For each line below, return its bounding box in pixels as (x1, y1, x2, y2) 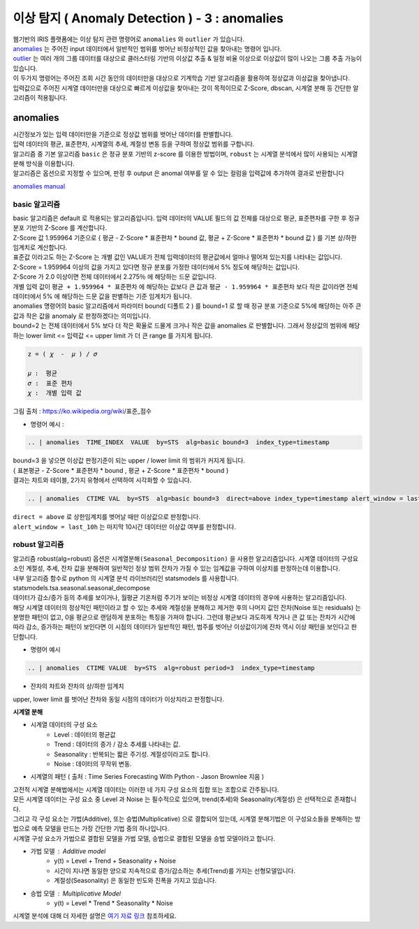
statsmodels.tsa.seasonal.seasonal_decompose (13, 583, 150, 592)
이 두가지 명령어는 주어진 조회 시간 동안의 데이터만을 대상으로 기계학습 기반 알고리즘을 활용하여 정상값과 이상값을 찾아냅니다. (13, 74, 351, 82)
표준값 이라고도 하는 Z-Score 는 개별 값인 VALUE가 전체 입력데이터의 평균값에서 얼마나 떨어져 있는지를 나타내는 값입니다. (13, 253, 342, 261)
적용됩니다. (37, 93, 68, 101)
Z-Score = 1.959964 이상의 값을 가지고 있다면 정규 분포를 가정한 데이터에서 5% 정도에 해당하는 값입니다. (13, 263, 300, 271)
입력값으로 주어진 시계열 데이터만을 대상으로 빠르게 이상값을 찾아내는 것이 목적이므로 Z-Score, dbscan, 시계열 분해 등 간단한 (13, 84, 352, 92)
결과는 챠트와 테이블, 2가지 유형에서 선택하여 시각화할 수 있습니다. (13, 476, 192, 485)
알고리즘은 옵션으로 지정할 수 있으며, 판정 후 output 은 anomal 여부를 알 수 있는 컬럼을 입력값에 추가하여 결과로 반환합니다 (13, 169, 345, 177)
